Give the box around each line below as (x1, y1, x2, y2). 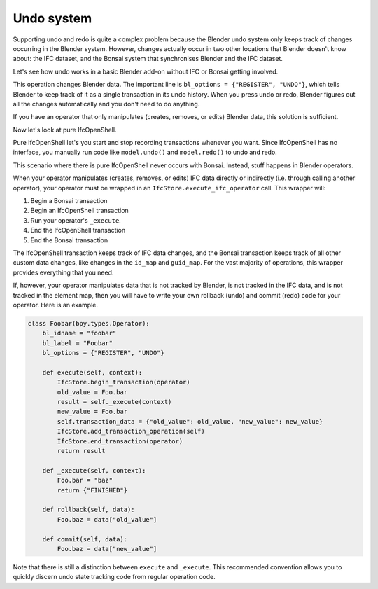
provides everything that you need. (13, 268, 114, 277)
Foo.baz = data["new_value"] (57, 545, 157, 553)
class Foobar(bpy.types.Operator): (27, 319, 150, 327)
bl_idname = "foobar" (42, 329, 117, 338)
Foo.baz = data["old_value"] (57, 515, 157, 523)
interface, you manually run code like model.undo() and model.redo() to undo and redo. (13, 148, 278, 157)
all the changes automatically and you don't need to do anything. (13, 99, 200, 108)
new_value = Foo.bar (57, 408, 128, 416)
